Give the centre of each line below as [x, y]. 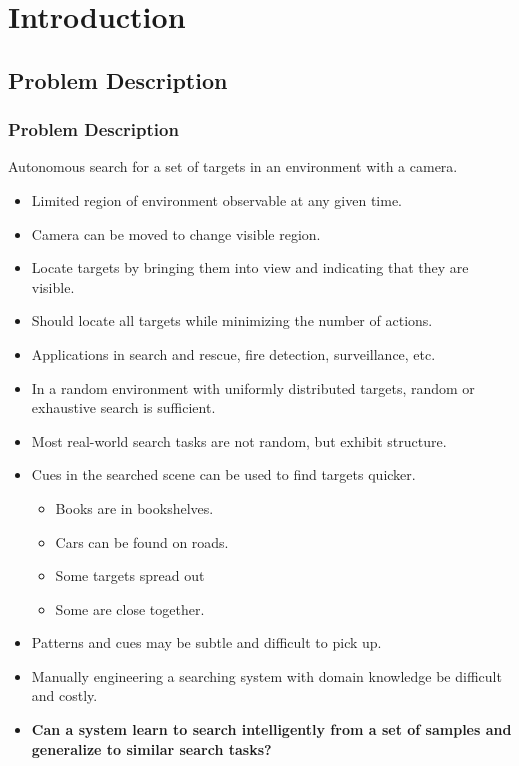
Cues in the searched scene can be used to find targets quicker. [223, 474]
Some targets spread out [130, 575]
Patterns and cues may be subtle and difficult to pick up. [206, 642]
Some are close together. [130, 608]
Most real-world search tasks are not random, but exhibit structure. [239, 440]
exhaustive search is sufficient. [123, 407]
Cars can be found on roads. [142, 541]
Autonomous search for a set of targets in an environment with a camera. [233, 166]
